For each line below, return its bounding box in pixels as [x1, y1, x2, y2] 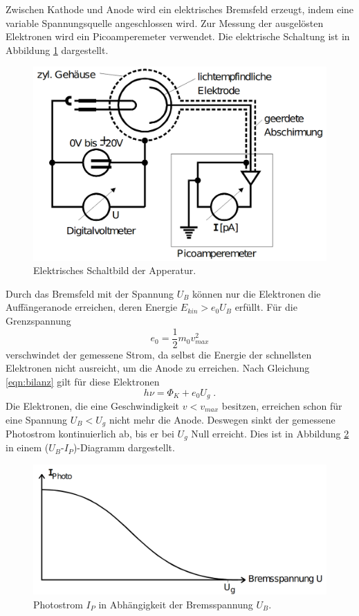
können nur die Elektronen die [192, 286, 321, 300]
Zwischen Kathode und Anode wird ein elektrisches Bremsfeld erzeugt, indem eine [6, 2, 354, 16]
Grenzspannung [6, 314, 71, 328]
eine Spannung [6, 412, 68, 426]
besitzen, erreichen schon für [221, 398, 342, 413]
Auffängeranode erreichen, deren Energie [6, 300, 178, 314]
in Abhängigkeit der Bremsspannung [98, 597, 253, 611]
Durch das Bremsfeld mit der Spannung [6, 286, 174, 300]
